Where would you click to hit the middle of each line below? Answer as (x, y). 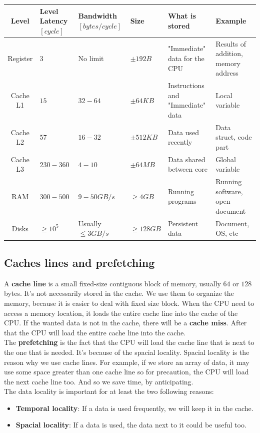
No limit (91, 58)
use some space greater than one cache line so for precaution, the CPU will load (126, 372)
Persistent (183, 223)
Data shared (186, 159)
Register (20, 58)
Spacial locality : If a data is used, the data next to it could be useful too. (131, 425)
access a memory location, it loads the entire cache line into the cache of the (121, 313)
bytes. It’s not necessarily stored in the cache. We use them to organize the (119, 293)
